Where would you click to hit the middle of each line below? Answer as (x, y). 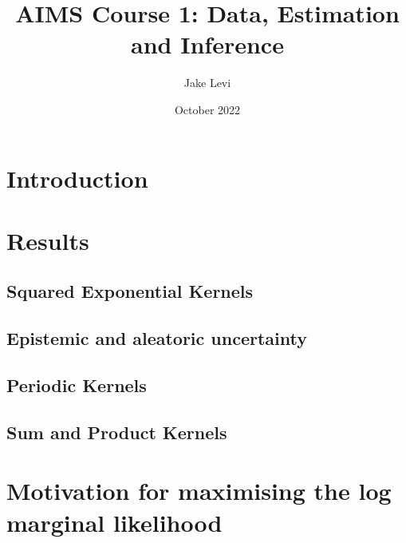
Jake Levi (207, 83)
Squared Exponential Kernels (130, 291)
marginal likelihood (114, 522)
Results (48, 240)
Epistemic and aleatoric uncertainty (157, 338)
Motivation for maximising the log (199, 491)
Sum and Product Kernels (117, 432)
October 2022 (207, 109)
